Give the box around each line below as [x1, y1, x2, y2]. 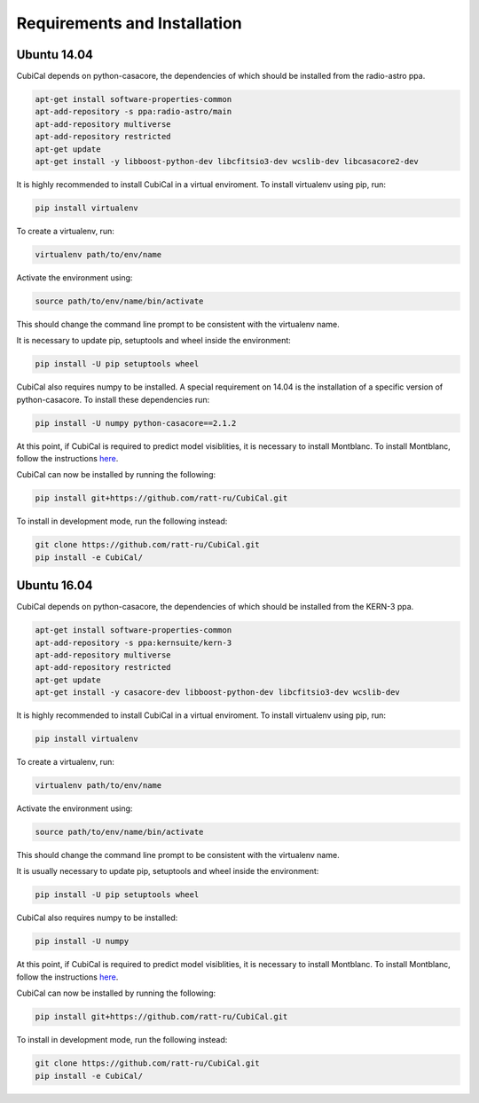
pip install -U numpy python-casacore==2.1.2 [35, 418, 237, 428]
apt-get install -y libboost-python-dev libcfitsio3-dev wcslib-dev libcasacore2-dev [35, 156, 419, 166]
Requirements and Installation [16, 13, 243, 33]
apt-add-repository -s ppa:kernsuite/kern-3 [35, 637, 232, 648]
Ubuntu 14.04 [16, 47, 93, 62]
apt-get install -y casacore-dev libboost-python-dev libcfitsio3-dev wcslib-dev [35, 688, 401, 697]
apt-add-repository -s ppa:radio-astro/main [35, 106, 232, 117]
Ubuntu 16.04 [16, 578, 93, 594]
